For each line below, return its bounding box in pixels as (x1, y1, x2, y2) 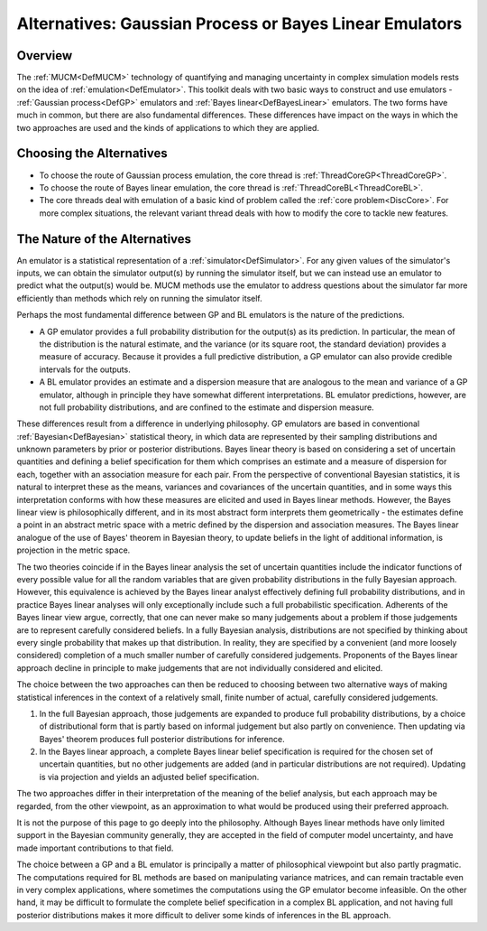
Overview (16, 48, 73, 63)
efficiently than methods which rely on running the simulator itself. (16, 293, 263, 303)
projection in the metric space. (16, 545, 131, 555)
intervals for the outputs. (39, 364, 131, 375)
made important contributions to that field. (16, 843, 174, 853)
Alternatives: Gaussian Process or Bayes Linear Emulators (16, 14, 463, 33)
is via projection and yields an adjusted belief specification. (39, 771, 260, 782)
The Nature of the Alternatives (16, 231, 192, 247)
